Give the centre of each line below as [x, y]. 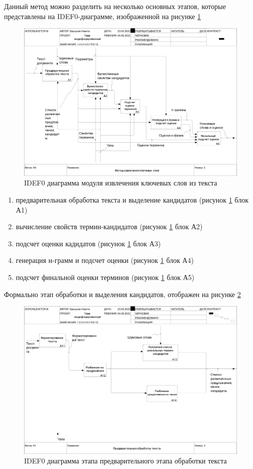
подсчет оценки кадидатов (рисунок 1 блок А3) [88, 243]
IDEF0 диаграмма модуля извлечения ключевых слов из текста [121, 183]
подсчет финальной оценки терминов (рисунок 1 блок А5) [105, 277]
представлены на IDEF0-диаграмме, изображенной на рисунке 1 [103, 16]
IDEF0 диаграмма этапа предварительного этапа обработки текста [125, 461]
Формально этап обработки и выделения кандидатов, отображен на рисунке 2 [122, 294]
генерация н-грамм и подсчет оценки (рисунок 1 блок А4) [105, 260]
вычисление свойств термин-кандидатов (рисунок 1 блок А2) [109, 226]
